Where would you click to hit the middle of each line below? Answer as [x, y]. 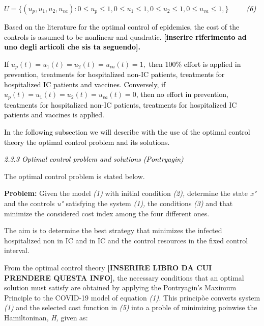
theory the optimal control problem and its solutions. [87, 142]
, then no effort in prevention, [182, 94]
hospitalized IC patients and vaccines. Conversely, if [85, 84]
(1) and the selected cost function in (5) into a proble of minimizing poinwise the [131, 307]
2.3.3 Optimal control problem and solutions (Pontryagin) [94, 159]
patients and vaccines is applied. [54, 115]
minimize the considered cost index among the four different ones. [107, 213]
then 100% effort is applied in [195, 64]
